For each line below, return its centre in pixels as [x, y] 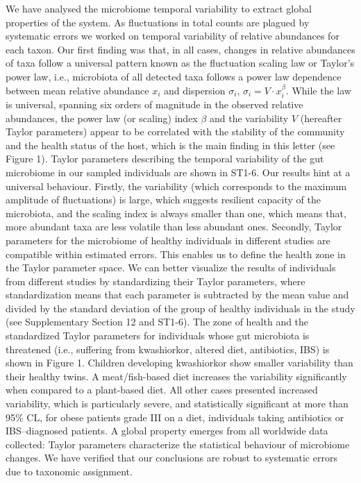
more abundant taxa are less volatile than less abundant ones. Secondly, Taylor [174, 227]
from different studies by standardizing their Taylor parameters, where [156, 281]
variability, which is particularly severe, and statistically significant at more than [177, 404]
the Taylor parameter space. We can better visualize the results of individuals [171, 268]
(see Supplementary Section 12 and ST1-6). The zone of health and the [157, 322]
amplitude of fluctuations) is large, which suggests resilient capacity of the [163, 200]
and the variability [249, 118]
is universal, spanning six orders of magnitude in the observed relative [154, 104]
